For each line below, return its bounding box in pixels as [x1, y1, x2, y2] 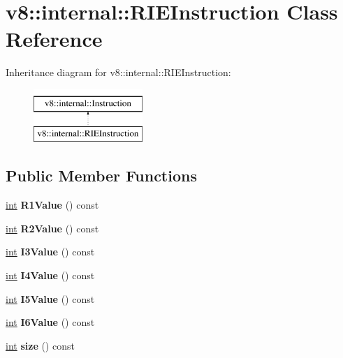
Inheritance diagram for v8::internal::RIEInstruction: [6, 65, 231, 80]
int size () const [6, 338, 75, 352]
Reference [6, 24, 103, 53]
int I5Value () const [6, 291, 95, 306]
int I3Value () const [6, 244, 95, 259]
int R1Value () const [6, 197, 99, 212]
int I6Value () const [6, 315, 95, 329]
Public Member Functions [6, 165, 197, 186]
